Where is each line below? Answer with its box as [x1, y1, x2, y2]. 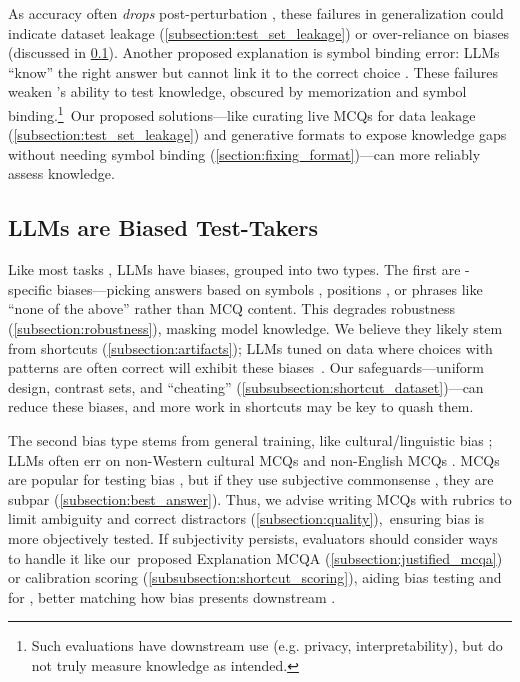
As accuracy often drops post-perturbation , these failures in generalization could [8, 3, 504, 23]
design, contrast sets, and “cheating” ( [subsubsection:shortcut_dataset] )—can [8, 376, 484, 397]
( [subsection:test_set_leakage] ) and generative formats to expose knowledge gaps [8, 124, 507, 145]
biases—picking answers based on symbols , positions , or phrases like [56, 278, 483, 299]
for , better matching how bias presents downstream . [8, 586, 336, 607]
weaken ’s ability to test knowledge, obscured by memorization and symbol [8, 81, 467, 102]
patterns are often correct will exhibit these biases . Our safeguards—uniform [8, 357, 484, 378]
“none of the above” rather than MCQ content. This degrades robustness [8, 298, 455, 319]
